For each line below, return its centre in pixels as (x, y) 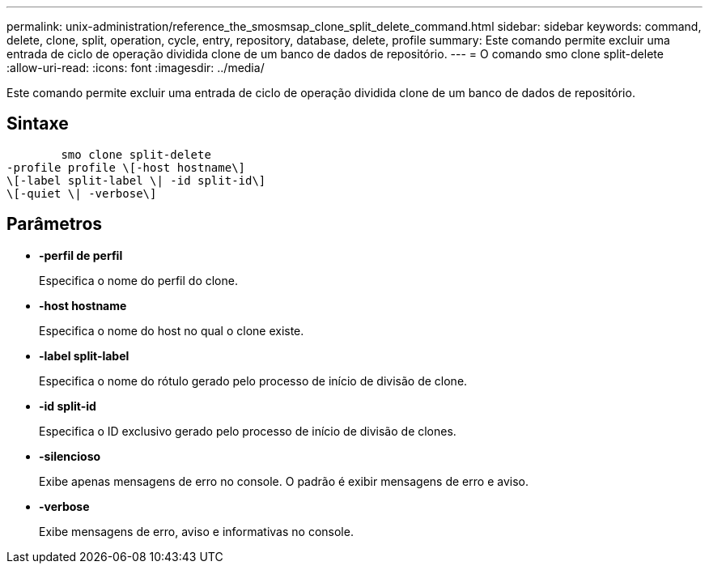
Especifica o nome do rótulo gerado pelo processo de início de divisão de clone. (253, 381)
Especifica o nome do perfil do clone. (138, 280)
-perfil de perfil (81, 255)
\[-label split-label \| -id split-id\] (136, 180)
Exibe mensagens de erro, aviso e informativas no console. (196, 531)
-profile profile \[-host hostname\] (126, 167)
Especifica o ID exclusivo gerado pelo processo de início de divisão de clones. (248, 431)
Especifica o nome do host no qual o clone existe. (172, 330)
